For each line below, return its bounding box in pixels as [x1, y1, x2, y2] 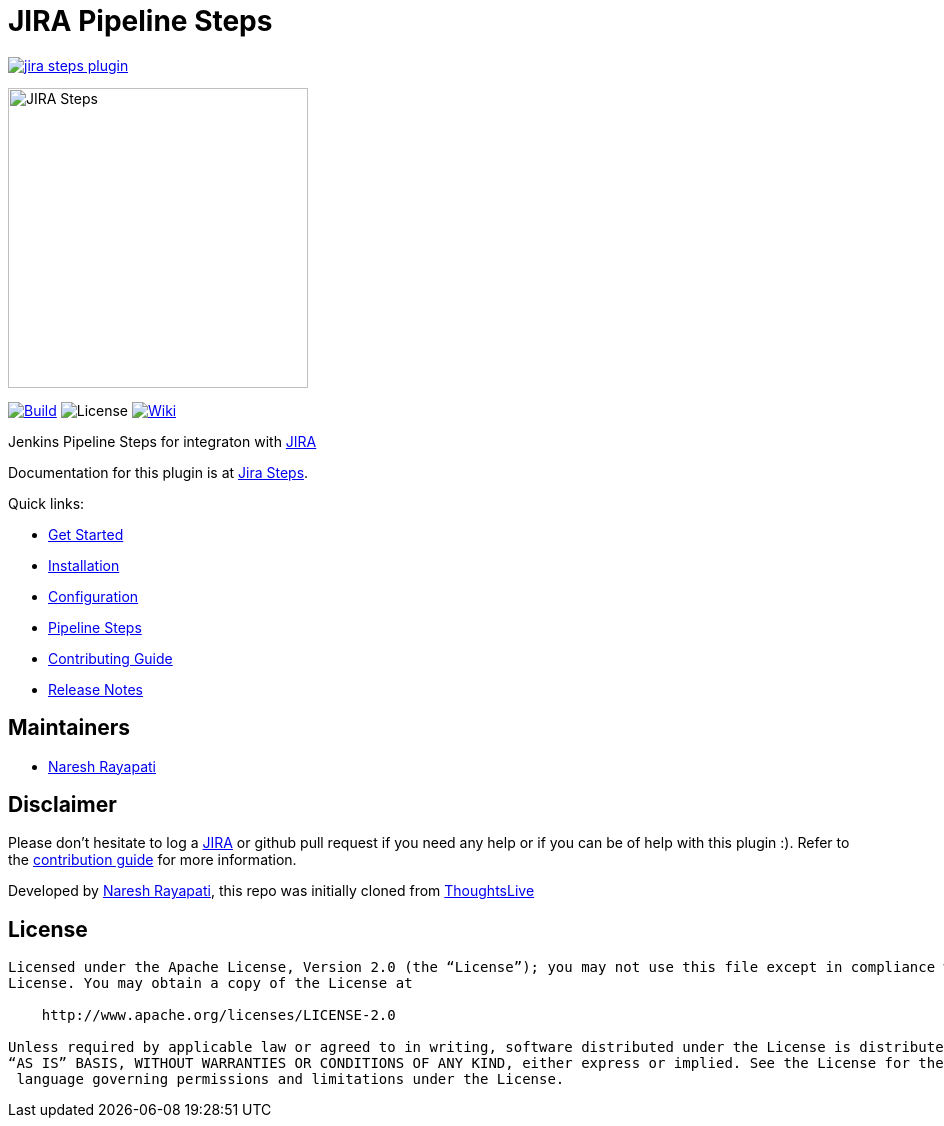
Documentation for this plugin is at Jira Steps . [8, 463, 309, 481]
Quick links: [8, 494, 85, 512]
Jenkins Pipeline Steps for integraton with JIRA [8, 432, 317, 450]
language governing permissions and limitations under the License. [16, 1071, 565, 1088]
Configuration [48, 587, 139, 605]
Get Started [48, 525, 124, 543]
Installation [48, 556, 120, 574]
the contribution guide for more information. [8, 851, 297, 869]
